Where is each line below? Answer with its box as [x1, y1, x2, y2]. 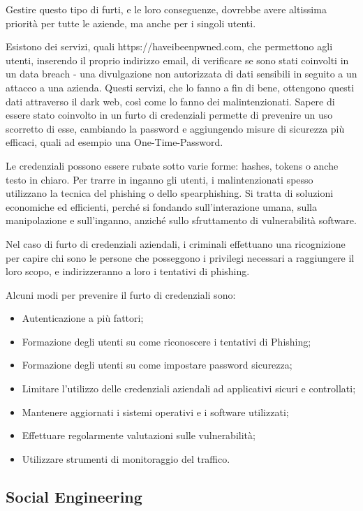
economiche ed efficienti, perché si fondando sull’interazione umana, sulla [6, 199, 317, 214]
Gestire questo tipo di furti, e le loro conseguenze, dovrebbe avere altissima [6, 2, 327, 16]
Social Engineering [6, 485, 142, 507]
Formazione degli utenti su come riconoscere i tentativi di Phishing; [22, 334, 311, 348]
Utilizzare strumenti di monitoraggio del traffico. [22, 451, 230, 466]
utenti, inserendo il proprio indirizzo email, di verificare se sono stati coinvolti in [6, 52, 349, 67]
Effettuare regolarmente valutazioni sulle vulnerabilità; [22, 428, 255, 443]
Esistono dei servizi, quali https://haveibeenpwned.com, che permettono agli [6, 39, 333, 54]
